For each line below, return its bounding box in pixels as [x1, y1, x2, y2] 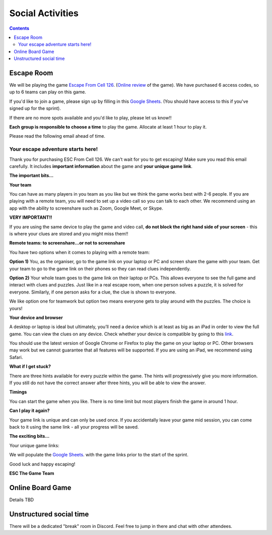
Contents [9, 25, 30, 31]
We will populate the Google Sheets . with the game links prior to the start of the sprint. [9, 452, 189, 458]
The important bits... [9, 172, 54, 179]
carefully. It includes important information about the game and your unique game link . [9, 163, 193, 169]
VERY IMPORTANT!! [9, 214, 52, 220]
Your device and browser [9, 314, 63, 320]
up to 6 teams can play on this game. [9, 89, 87, 95]
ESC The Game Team [9, 470, 54, 476]
